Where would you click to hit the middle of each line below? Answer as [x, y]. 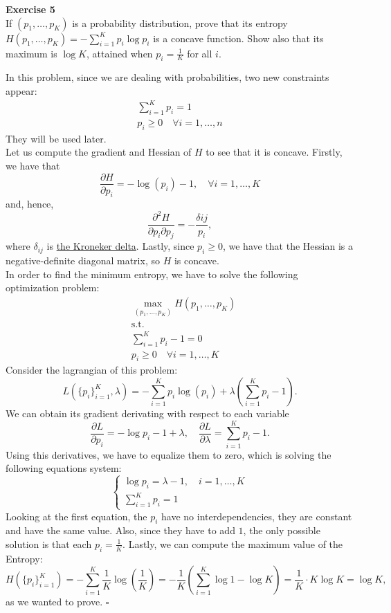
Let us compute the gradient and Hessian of [99, 152]
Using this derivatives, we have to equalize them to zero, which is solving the [169, 454]
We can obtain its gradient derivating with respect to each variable [147, 413]
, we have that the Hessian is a [288, 246]
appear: [21, 90]
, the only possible [282, 530]
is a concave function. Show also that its [238, 38]
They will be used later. [56, 138]
